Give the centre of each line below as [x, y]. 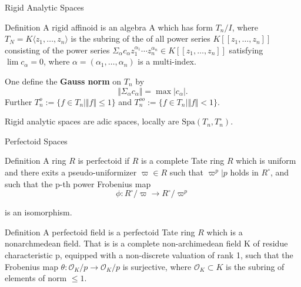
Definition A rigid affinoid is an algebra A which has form [109, 27]
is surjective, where [157, 266]
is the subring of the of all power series [141, 38]
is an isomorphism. [39, 212]
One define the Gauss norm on [63, 81]
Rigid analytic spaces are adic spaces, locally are [92, 121]
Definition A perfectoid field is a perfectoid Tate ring [100, 232]
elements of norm [36, 278]
